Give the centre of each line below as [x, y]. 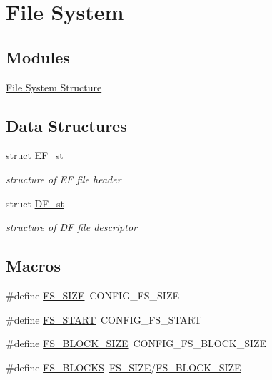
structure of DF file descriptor [71, 227]
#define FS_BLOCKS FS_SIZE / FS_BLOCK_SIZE [124, 367]
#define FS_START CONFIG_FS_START [104, 319]
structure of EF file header [64, 179]
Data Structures [66, 125]
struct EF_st [35, 155]
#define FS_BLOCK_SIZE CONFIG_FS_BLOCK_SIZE [136, 343]
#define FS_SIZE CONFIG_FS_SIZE [93, 295]
